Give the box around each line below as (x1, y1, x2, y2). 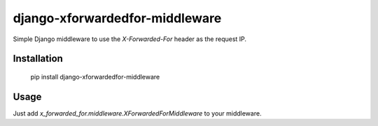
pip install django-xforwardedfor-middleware (30, 72, 160, 81)
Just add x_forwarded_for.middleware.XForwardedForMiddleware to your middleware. (13, 109, 262, 118)
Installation (13, 53, 63, 65)
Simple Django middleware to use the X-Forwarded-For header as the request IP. (13, 35, 247, 43)
